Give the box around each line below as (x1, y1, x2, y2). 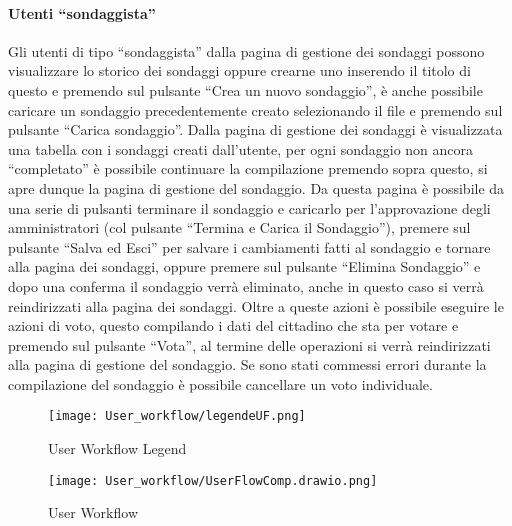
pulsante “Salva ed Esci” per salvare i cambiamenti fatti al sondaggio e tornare (8, 236, 491, 257)
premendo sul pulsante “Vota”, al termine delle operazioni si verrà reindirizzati (8, 334, 491, 355)
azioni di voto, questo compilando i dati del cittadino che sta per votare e (8, 315, 459, 336)
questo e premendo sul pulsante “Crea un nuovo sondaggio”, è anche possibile (8, 79, 483, 100)
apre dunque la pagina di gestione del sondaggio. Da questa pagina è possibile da (8, 177, 505, 198)
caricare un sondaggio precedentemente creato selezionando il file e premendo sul (8, 99, 503, 120)
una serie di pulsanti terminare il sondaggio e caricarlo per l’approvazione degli (8, 197, 491, 218)
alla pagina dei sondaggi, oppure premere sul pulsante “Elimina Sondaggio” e (8, 256, 481, 277)
